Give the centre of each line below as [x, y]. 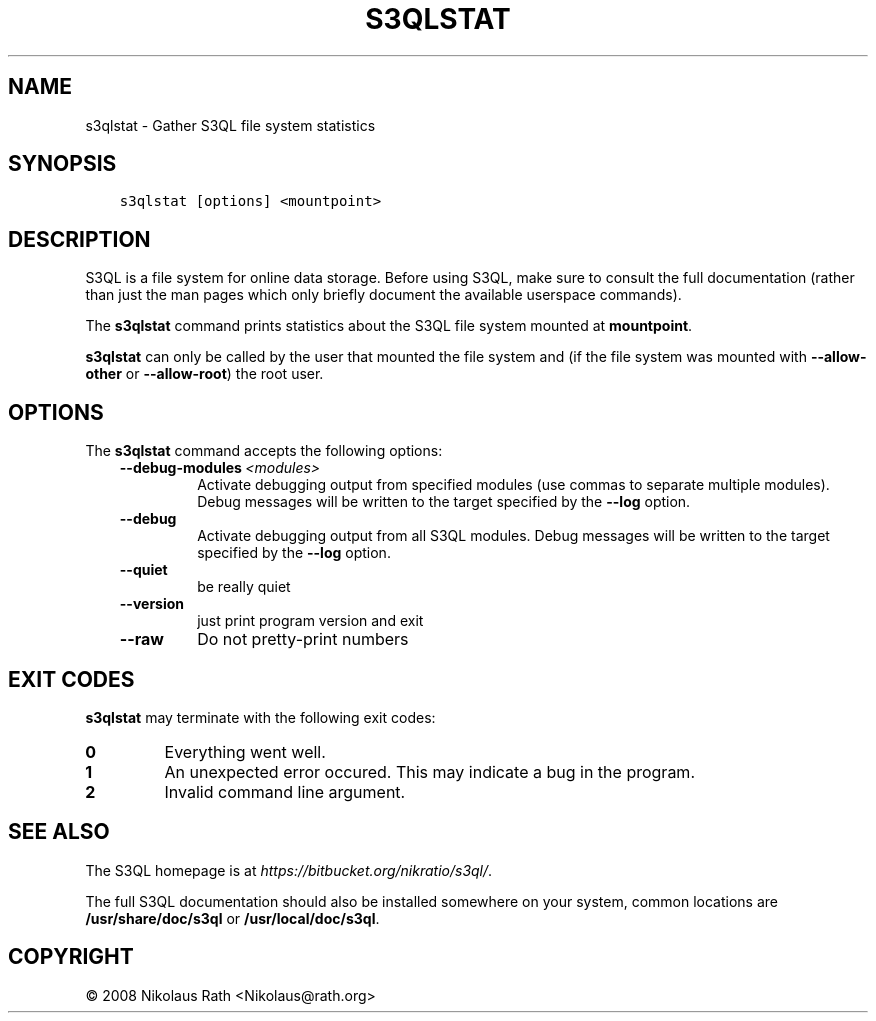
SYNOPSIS [62, 164]
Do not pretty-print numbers [303, 639]
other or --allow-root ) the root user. [204, 374]
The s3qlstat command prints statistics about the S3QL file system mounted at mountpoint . [389, 326]
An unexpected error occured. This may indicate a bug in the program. [429, 771]
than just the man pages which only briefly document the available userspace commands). [383, 295]
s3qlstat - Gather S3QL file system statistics [230, 125]
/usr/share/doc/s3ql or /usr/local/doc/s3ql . [232, 918]
